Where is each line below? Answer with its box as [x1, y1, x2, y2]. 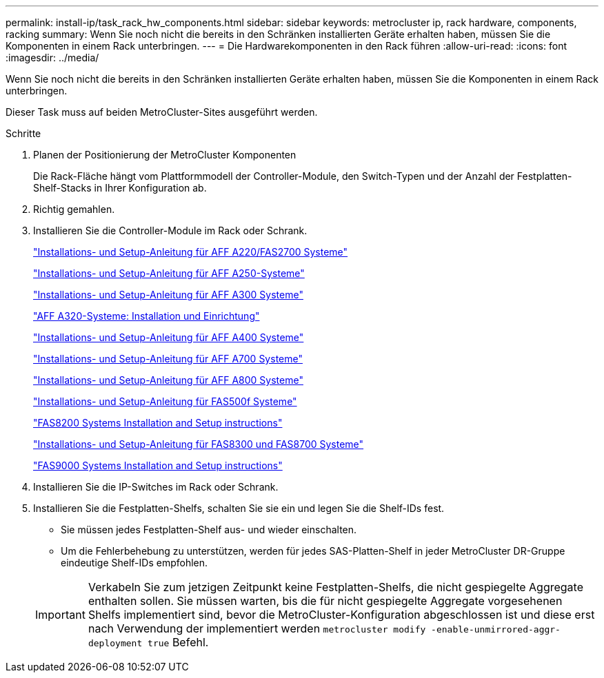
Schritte [6, 127, 41, 139]
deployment [88, 638, 143, 648]
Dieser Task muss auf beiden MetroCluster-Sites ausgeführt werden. [6, 106, 318, 118]
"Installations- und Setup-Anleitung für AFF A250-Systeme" [33, 267, 305, 279]
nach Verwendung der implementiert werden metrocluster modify [88, 621, 426, 635]
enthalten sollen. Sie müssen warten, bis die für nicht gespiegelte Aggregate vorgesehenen [88, 594, 563, 608]
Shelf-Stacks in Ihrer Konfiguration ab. [33, 182, 207, 194]
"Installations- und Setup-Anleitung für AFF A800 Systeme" [33, 374, 303, 386]
